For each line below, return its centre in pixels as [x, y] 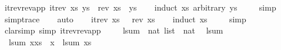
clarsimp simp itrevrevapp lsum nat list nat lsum [114, 30]
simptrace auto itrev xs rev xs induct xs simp [125, 19]
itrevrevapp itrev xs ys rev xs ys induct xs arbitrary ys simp [140, 7]
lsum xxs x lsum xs [50, 41]
